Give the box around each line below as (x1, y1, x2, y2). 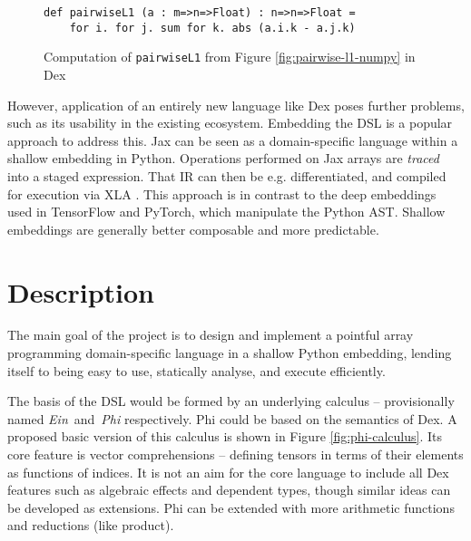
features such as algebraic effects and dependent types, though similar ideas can (7, 480, 451, 499)
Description (7, 273, 155, 310)
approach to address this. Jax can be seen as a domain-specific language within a (7, 130, 458, 150)
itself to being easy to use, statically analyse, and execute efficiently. (7, 361, 386, 380)
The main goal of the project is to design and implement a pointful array (7, 325, 414, 344)
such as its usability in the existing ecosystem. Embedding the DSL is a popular (7, 113, 453, 132)
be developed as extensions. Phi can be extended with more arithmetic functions (7, 498, 455, 517)
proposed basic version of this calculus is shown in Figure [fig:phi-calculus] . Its (7, 427, 442, 446)
